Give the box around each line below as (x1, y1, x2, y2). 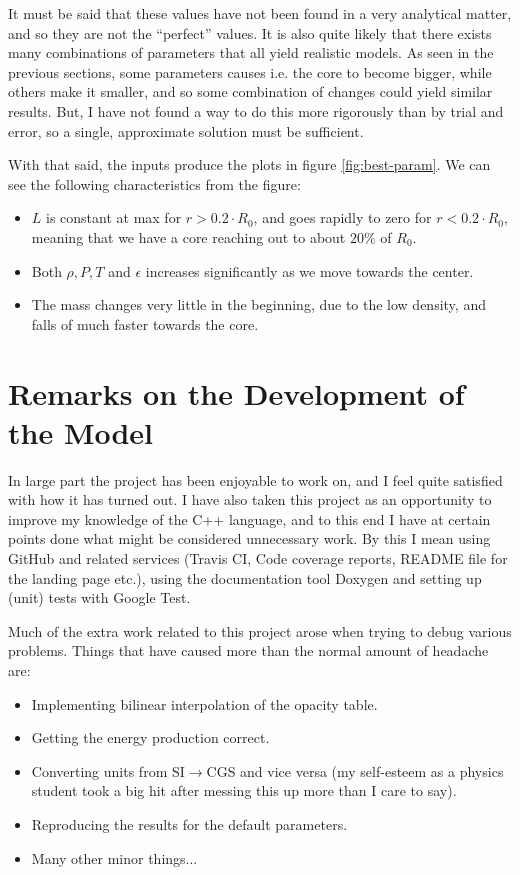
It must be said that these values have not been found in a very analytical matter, (8, 3, 512, 23)
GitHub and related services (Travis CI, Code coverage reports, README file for (8, 548, 508, 568)
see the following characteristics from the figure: (8, 173, 301, 194)
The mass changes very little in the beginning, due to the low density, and (31, 294, 486, 315)
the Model (8, 411, 154, 452)
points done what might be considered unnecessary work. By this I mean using (8, 528, 491, 549)
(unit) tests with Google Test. (8, 587, 191, 608)
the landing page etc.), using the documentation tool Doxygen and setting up (8, 567, 482, 588)
